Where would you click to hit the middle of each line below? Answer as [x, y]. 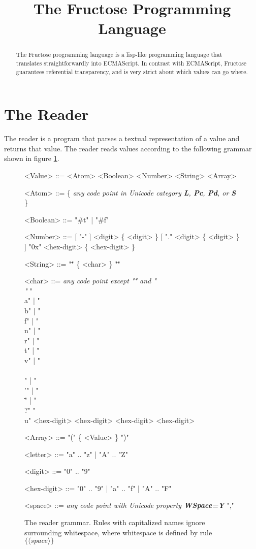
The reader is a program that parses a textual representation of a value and [122, 138]
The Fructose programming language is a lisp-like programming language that [119, 55]
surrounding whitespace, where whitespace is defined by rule [118, 532]
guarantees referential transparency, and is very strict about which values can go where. [132, 71]
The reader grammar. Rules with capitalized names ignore [115, 522]
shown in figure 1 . [32, 158]
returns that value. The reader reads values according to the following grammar [128, 148]
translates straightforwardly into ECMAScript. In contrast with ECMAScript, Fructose [131, 63]
